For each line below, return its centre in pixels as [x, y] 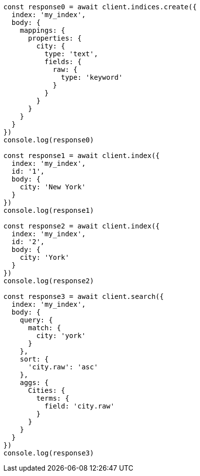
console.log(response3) [49, 453]
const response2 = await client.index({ [82, 226]
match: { [45, 328]
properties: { [55, 38]
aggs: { [34, 383]
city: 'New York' [53, 187]
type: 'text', [71, 54]
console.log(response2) [49, 281]
